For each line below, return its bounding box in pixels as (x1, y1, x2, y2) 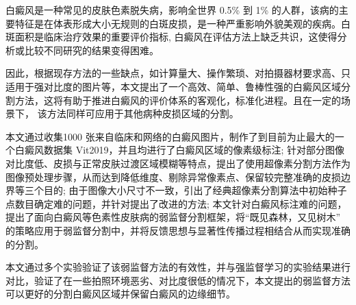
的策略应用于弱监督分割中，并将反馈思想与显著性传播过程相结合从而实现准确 (5, 223, 351, 237)
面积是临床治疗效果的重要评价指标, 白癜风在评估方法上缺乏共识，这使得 (14, 29, 338, 44)
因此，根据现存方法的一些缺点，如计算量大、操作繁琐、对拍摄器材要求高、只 (5, 66, 351, 80)
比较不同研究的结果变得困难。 (24, 42, 159, 57)
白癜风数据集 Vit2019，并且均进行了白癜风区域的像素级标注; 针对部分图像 (14, 143, 345, 157)
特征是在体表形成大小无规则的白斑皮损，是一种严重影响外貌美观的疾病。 (14, 16, 341, 30)
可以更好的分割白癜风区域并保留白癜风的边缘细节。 (5, 286, 236, 301)
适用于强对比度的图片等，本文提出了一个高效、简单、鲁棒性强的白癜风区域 (5, 79, 341, 93)
